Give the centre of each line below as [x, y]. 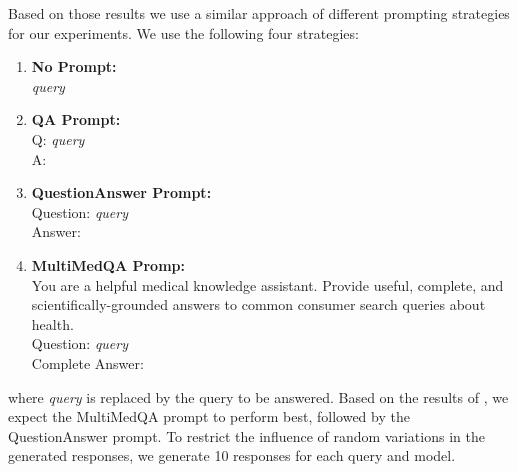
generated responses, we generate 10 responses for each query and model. [232, 455]
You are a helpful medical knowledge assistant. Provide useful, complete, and [267, 284]
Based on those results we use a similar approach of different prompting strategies [259, 13]
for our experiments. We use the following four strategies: [183, 32]
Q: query [58, 138]
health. [52, 323]
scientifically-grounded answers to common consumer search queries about [258, 304]
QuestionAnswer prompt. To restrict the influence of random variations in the [246, 435]
